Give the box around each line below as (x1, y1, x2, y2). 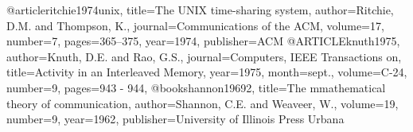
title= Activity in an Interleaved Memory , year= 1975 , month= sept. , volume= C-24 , (6, 64, 407, 80)
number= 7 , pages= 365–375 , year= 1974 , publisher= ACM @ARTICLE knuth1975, (6, 33, 400, 49)
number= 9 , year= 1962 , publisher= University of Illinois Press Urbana (6, 111, 345, 127)
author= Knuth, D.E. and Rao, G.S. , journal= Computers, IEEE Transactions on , (6, 48, 402, 64)
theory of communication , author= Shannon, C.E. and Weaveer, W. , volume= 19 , (6, 95, 399, 111)
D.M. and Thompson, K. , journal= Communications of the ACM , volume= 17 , (6, 17, 384, 33)
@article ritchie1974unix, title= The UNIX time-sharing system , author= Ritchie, (6, 2, 394, 17)
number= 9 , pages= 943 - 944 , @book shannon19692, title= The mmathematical (6, 79, 386, 95)
